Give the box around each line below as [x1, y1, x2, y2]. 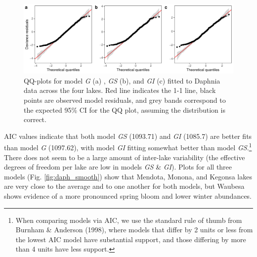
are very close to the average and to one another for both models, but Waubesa [4, 181, 245, 191]
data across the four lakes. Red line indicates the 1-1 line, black [24, 85, 216, 95]
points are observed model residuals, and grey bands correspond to [24, 94, 226, 105]
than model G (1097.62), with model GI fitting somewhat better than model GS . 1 [4, 141, 252, 152]
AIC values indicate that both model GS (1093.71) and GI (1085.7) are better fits [4, 130, 252, 141]
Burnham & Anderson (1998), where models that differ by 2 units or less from [15, 224, 253, 235]
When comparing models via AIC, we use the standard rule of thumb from [15, 214, 242, 225]
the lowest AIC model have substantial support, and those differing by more [15, 234, 246, 244]
